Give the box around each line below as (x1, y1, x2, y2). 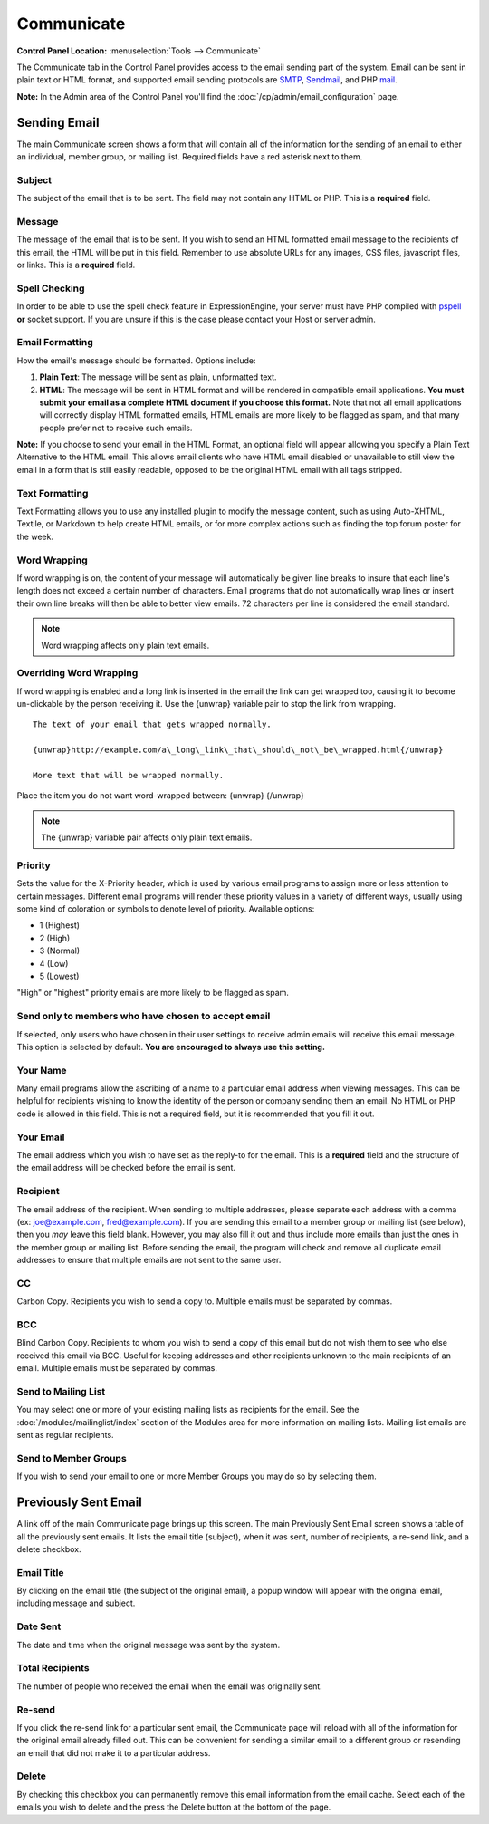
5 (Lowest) (39, 970, 80, 982)
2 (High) (39, 932, 71, 943)
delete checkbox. (16, 1543, 81, 1554)
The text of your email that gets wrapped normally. (33, 719, 272, 729)
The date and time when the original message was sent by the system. (16, 1639, 281, 1650)
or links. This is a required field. (16, 259, 136, 271)
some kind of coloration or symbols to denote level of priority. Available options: (16, 903, 315, 914)
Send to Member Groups (16, 1452, 127, 1464)
